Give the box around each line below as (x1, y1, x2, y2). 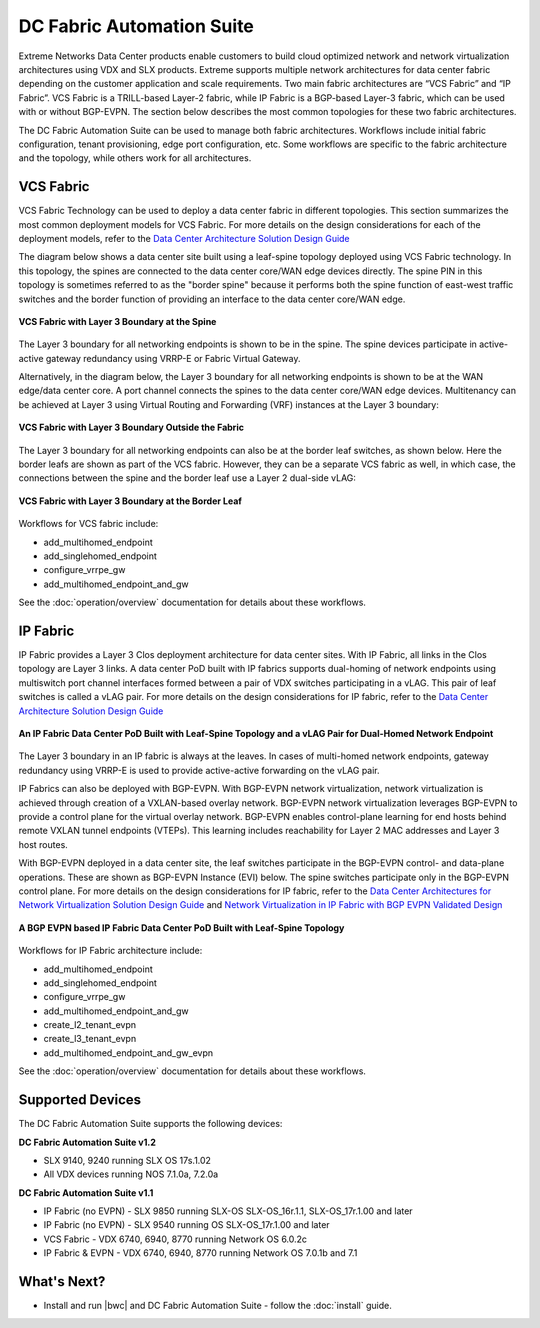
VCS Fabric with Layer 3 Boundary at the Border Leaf (18, 495, 242, 507)
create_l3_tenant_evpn (43, 1033, 137, 1045)
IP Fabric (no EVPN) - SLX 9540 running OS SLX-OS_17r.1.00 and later (43, 1219, 330, 1231)
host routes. (18, 838, 69, 850)
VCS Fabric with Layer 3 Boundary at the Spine (18, 315, 217, 327)
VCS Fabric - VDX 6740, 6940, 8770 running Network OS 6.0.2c (43, 1233, 308, 1245)
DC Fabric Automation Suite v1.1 (18, 1186, 154, 1199)
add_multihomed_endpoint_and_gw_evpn (43, 1046, 214, 1059)
